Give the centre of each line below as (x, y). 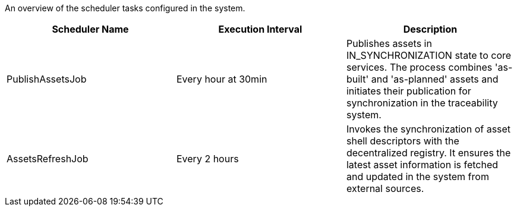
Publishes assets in (389, 43)
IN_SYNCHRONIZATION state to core (429, 55)
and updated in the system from (417, 177)
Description (430, 29)
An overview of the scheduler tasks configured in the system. (125, 8)
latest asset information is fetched (422, 165)
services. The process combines (419, 67)
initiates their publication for (409, 91)
